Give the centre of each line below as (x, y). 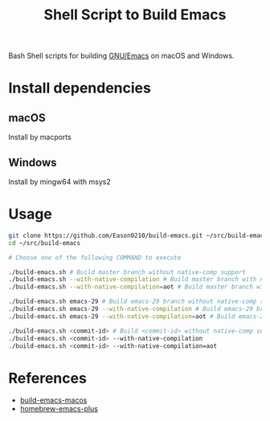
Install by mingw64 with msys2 (59, 182)
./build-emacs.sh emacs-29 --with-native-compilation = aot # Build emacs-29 (138, 316)
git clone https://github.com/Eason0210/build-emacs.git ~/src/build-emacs (138, 235)
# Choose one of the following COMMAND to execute (95, 258)
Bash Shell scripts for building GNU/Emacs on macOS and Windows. (121, 56)
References (47, 378)
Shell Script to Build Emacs (135, 15)
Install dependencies (80, 88)
